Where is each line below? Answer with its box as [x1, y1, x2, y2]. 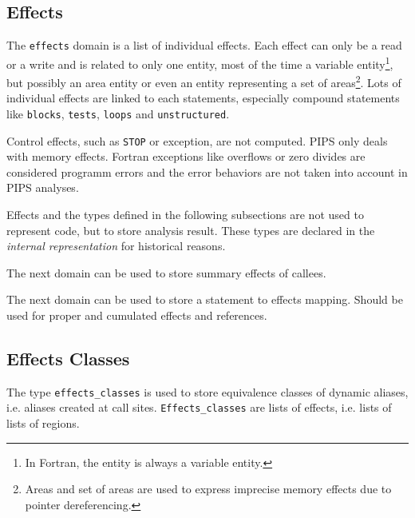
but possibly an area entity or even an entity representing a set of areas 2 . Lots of [6, 72, 401, 90]
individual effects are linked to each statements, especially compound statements [6, 90, 400, 106]
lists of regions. [6, 415, 80, 432]
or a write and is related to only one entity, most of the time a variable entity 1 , [6, 53, 393, 72]
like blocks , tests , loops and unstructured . [6, 105, 230, 122]
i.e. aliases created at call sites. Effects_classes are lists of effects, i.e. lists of [6, 399, 392, 416]
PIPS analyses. [6, 179, 79, 196]
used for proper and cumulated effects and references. [6, 307, 267, 324]
